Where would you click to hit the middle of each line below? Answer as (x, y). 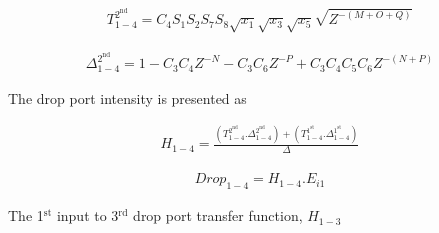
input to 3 (87, 215)
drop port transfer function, (218, 215)
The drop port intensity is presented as (127, 97)
